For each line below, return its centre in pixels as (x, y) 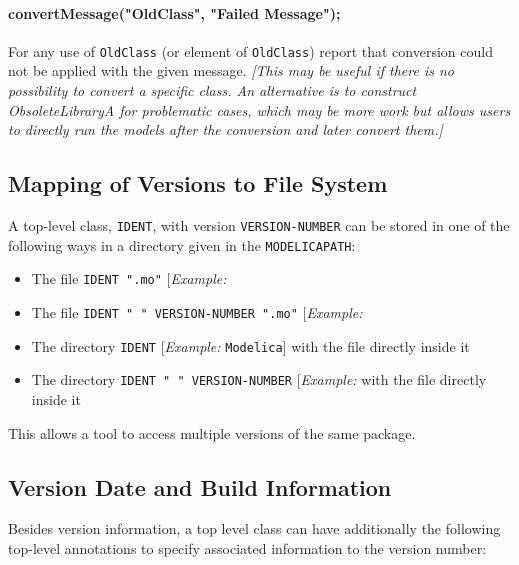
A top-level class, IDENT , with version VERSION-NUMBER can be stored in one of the (259, 225)
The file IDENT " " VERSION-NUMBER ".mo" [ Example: (197, 312)
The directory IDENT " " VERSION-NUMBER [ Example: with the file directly (259, 379)
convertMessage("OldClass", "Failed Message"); (174, 12)
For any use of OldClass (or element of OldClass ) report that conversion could (250, 50)
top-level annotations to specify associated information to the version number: (247, 547)
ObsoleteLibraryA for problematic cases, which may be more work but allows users (259, 109)
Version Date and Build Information (200, 486)
